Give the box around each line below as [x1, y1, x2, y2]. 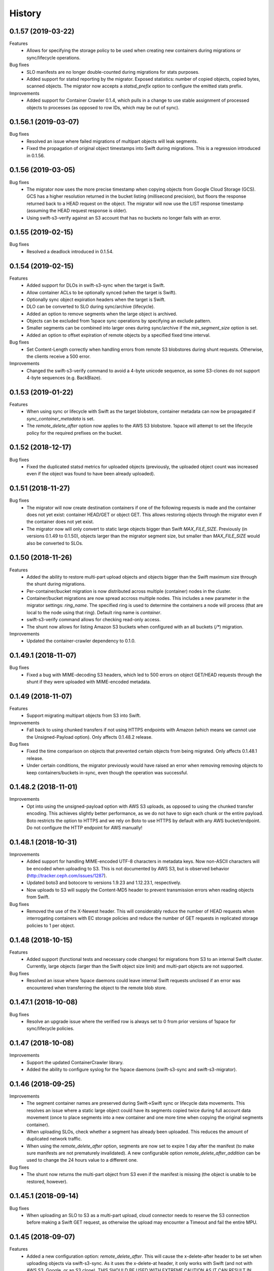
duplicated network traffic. [26, 1136, 82, 1142]
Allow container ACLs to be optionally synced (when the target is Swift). [26, 289, 177, 295]
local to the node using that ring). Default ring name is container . [26, 609, 162, 615]
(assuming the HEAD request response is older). [26, 207, 128, 214]
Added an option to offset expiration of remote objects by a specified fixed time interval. [26, 332, 211, 338]
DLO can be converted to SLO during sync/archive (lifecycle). [26, 304, 155, 310]
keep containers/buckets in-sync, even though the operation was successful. [26, 769, 188, 775]
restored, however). [26, 1178, 68, 1185]
